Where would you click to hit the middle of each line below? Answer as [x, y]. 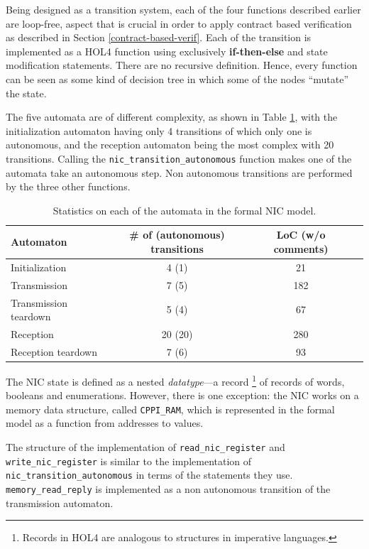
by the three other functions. [68, 186]
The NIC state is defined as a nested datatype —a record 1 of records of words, [175, 380]
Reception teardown [54, 351]
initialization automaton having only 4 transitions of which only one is [159, 130]
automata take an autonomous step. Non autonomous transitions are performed [179, 172]
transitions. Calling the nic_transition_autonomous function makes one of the [179, 158]
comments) [301, 248]
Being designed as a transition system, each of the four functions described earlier [183, 9]
